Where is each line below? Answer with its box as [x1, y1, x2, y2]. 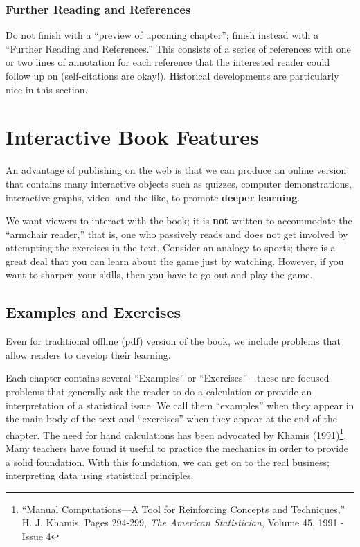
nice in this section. [6, 82, 88, 96]
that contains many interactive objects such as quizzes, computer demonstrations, [6, 176, 352, 190]
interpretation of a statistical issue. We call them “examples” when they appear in [6, 397, 354, 412]
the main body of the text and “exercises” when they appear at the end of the [6, 411, 337, 426]
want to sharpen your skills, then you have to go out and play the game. [6, 267, 313, 282]
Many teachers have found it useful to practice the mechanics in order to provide [6, 441, 349, 456]
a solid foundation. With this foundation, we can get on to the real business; [6, 454, 330, 469]
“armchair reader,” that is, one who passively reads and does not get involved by [6, 226, 348, 241]
